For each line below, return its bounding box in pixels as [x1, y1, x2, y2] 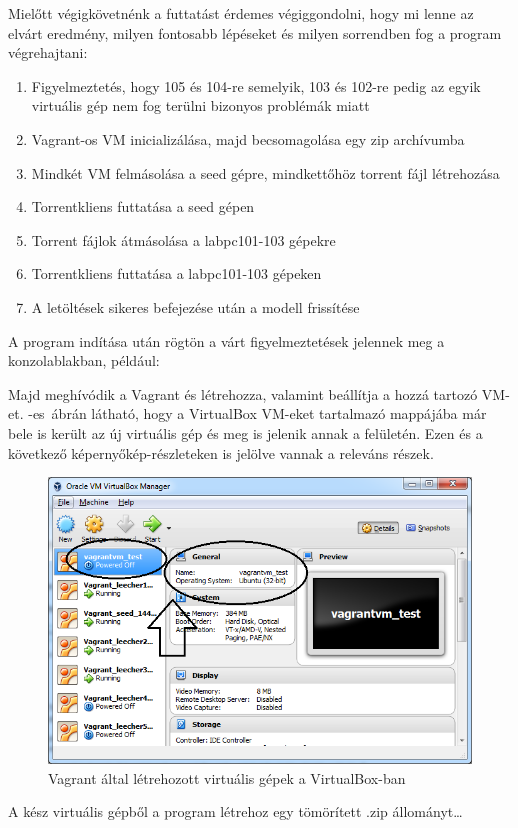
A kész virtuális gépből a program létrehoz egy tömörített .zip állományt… [8, 801, 463, 822]
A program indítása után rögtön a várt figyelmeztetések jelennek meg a [8, 330, 445, 351]
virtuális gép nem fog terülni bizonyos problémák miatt [31, 95, 370, 116]
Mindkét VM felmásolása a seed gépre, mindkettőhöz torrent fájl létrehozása [31, 162, 500, 183]
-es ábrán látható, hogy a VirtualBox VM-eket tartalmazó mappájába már [28, 403, 487, 424]
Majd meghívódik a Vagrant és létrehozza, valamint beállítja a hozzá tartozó [8, 383, 478, 404]
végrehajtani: [8, 42, 88, 63]
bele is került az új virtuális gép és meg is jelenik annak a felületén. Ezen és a [8, 422, 483, 443]
